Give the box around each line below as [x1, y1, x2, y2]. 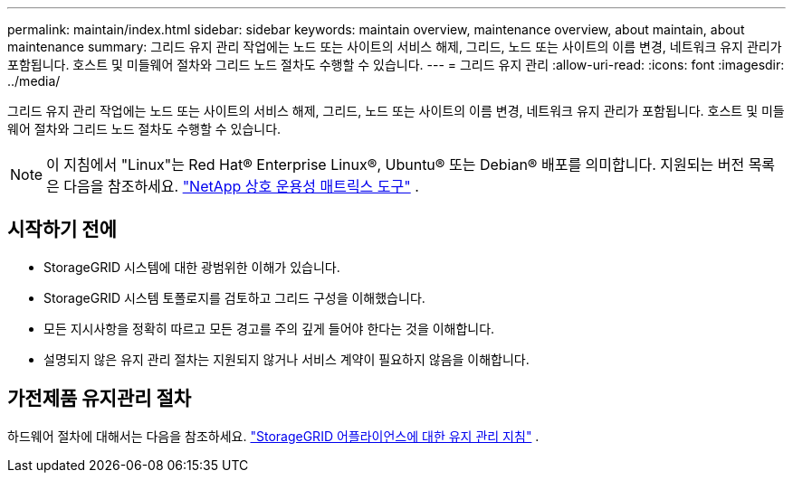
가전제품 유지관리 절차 [7, 387, 192, 410]
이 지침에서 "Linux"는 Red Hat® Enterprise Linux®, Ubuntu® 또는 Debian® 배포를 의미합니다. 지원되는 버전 [46, 155, 745, 174]
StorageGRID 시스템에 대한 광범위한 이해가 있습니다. [43, 259, 340, 275]
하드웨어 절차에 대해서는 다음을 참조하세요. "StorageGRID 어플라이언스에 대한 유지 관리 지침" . [7, 428, 540, 444]
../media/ [7, 73, 61, 89]
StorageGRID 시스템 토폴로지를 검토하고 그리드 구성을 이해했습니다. [43, 289, 425, 306]
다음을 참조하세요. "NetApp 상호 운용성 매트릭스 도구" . [63, 177, 419, 195]
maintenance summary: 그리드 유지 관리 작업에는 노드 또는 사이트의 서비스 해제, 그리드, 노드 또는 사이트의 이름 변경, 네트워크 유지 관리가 [7, 39, 782, 54]
